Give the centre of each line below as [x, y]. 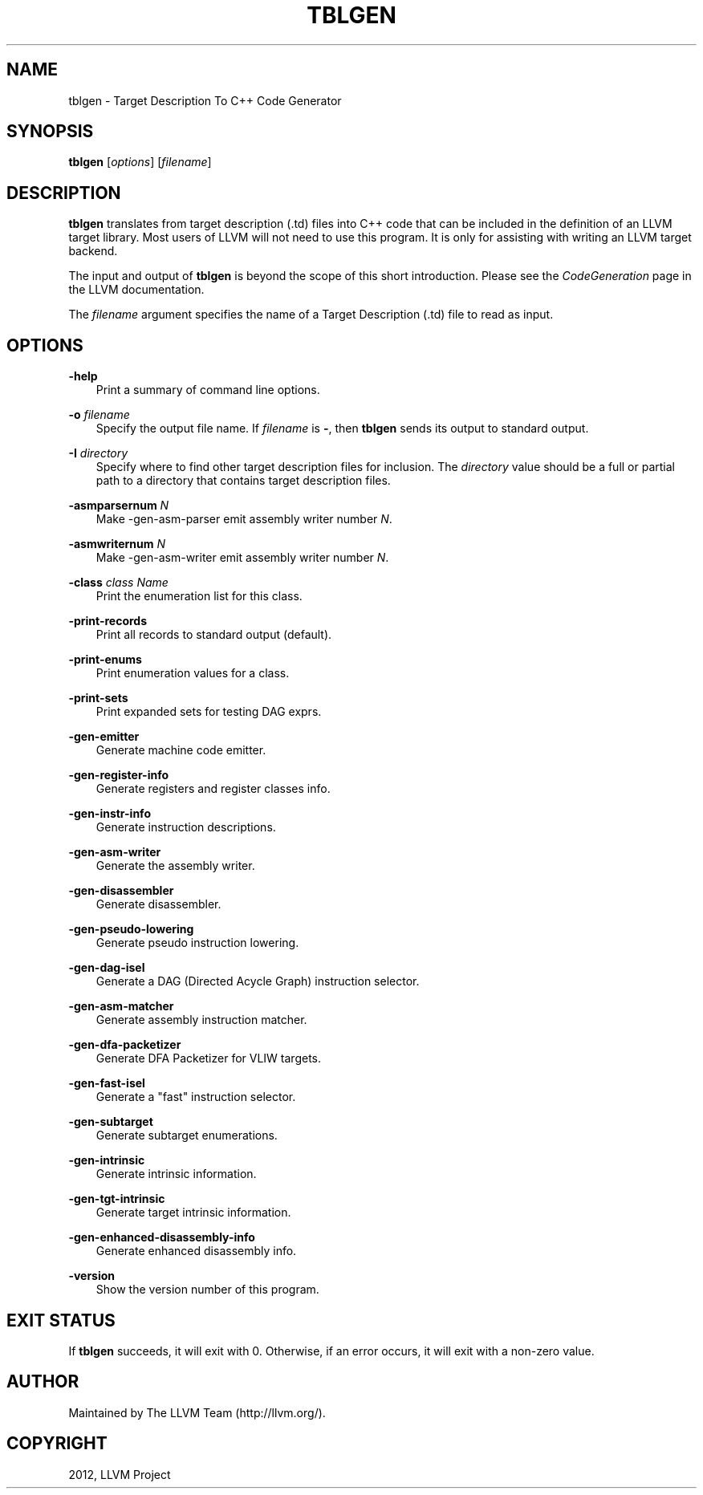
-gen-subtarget [111, 1122]
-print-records [108, 621]
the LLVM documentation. [136, 290]
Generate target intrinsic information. [193, 1213]
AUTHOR [43, 1382]
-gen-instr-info [110, 814]
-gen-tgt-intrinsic [117, 1199]
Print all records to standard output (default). [214, 635]
